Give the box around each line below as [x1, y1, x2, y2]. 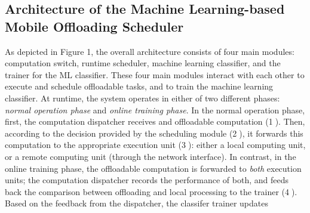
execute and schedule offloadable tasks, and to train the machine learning [5, 80, 274, 92]
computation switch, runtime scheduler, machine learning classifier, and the [5, 57, 281, 69]
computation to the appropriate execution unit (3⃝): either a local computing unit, [5, 138, 306, 151]
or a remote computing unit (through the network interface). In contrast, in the [5, 150, 296, 162]
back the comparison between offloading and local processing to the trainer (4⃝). [5, 185, 297, 197]
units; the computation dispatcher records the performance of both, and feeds [5, 174, 288, 186]
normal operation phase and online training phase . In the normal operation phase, [5, 103, 305, 116]
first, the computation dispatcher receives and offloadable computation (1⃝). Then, [5, 115, 305, 128]
